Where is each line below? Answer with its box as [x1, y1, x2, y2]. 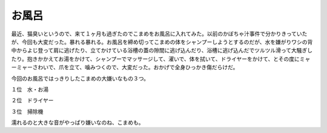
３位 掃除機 [11, 108, 44, 115]
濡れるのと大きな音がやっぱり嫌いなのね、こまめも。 [11, 119, 144, 126]
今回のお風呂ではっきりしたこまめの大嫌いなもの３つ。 [11, 75, 150, 82]
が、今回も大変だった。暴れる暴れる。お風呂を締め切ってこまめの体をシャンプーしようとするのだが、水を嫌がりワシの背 [11, 38, 313, 45]
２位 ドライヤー [11, 97, 54, 104]
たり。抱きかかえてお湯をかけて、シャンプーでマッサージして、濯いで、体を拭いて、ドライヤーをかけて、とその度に [11, 55, 300, 63]
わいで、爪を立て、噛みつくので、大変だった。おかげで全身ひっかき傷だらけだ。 [37, 64, 239, 71]
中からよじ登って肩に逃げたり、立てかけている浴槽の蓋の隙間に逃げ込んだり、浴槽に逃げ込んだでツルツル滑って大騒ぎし [11, 47, 313, 54]
